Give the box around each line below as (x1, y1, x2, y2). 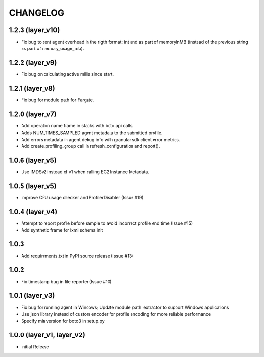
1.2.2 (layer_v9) (9, 59, 57, 67)
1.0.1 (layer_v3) (9, 291, 55, 300)
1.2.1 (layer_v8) (9, 84, 56, 93)
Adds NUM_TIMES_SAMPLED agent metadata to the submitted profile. (21, 130, 163, 136)
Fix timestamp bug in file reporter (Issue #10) (21, 279, 112, 285)
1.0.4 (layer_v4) (9, 207, 58, 215)
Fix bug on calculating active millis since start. (21, 71, 114, 77)
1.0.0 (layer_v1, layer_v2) (9, 331, 85, 339)
